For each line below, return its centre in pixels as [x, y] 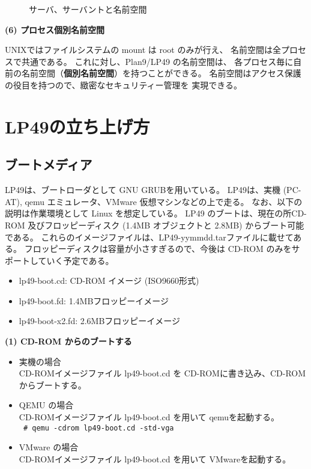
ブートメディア [49, 164]
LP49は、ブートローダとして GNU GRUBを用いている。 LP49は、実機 [143, 190]
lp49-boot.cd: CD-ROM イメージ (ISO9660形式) [109, 280]
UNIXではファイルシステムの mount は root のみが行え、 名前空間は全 [143, 50]
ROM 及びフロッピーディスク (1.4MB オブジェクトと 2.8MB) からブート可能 [155, 225]
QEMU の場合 [46, 405]
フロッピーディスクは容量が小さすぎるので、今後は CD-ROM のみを [158, 249]
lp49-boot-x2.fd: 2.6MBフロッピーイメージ [100, 321]
